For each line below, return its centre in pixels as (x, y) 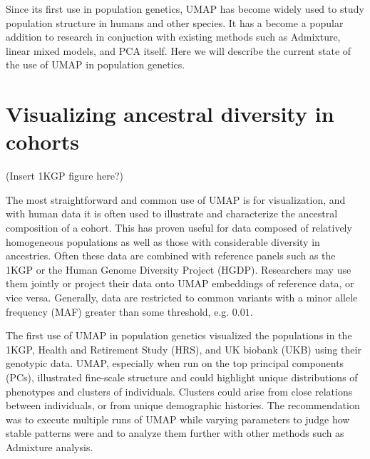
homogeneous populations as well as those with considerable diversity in (163, 241)
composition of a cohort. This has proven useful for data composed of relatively (179, 228)
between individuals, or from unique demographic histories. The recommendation (183, 405)
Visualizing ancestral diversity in (170, 114)
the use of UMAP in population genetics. (96, 65)
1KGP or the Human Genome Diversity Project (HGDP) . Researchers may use (179, 269)
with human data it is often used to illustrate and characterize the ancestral (172, 213)
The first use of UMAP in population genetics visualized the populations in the (179, 335)
